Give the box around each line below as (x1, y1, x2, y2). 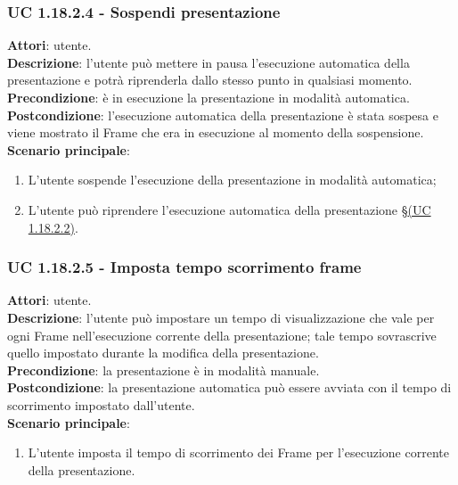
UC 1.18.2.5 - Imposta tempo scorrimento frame (7, 256, 362, 278)
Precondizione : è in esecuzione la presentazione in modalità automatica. (7, 88, 410, 106)
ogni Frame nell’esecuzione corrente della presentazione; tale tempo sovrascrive (7, 325, 437, 344)
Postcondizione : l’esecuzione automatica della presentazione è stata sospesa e (7, 105, 438, 124)
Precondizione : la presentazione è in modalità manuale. (7, 360, 320, 379)
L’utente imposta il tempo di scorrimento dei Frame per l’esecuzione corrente (28, 443, 449, 462)
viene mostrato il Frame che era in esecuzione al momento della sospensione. (7, 123, 424, 142)
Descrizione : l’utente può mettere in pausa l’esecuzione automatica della (7, 53, 410, 71)
